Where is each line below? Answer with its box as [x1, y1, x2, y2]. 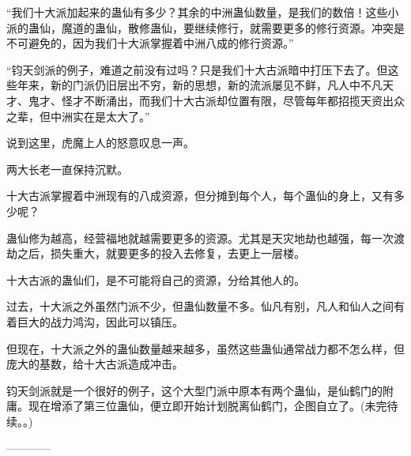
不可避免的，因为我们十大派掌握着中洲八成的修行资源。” [6, 35, 294, 51]
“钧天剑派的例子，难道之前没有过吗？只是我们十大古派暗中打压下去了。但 [6, 61, 388, 77]
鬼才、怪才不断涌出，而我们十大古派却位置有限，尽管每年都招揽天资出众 [28, 92, 405, 108]
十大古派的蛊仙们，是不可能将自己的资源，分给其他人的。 [6, 271, 305, 288]
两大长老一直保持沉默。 [6, 160, 128, 177]
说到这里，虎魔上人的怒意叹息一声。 [6, 134, 194, 151]
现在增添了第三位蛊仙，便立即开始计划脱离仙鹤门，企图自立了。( [28, 398, 365, 414]
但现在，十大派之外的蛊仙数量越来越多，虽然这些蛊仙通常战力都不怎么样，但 [6, 340, 405, 356]
